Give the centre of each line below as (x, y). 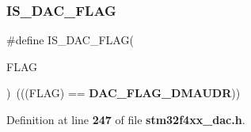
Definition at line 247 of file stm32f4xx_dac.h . (126, 119)
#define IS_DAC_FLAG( (70, 40)
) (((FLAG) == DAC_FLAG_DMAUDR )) (124, 93)
